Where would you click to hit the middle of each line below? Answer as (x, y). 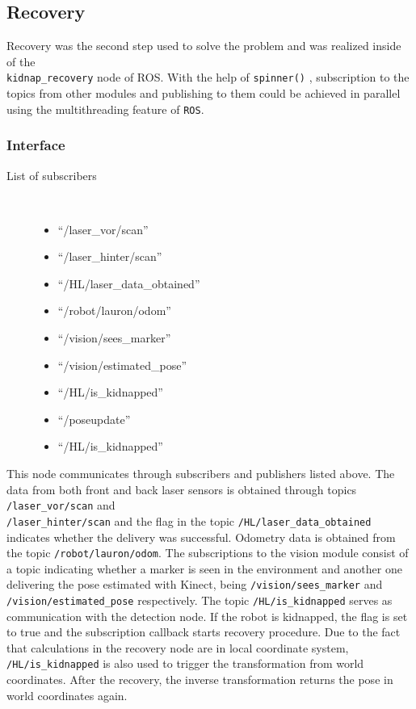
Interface (36, 145)
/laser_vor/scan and (61, 505)
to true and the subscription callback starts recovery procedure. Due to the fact (204, 632)
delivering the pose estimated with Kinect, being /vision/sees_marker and (195, 584)
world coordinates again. (67, 695)
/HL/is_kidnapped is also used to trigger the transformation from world (185, 663)
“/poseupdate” (94, 419)
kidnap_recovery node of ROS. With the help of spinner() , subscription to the (208, 77)
